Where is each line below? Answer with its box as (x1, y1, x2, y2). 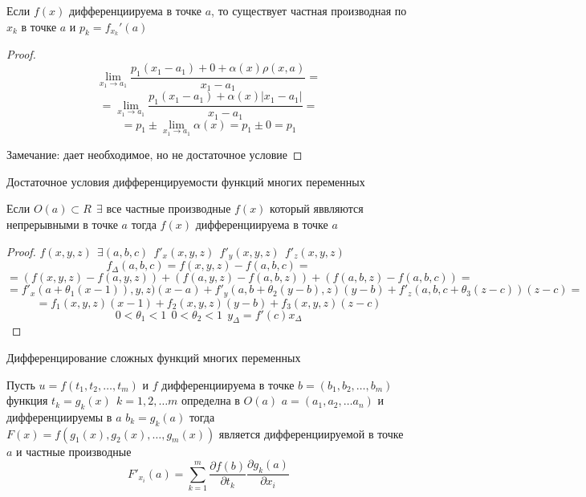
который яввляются (270, 200, 364, 217)
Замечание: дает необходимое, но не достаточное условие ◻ (6, 146, 303, 163)
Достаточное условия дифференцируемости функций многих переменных (6, 173, 365, 189)
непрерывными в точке (6, 216, 118, 233)
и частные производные (16, 442, 132, 459)
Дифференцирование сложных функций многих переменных (6, 348, 301, 365)
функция (6, 392, 48, 409)
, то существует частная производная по (211, 2, 407, 18)
